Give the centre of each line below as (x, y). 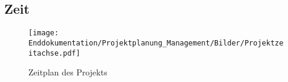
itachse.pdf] (54, 53)
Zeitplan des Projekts (68, 72)
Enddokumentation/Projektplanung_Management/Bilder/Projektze (156, 43)
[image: (44, 33)
